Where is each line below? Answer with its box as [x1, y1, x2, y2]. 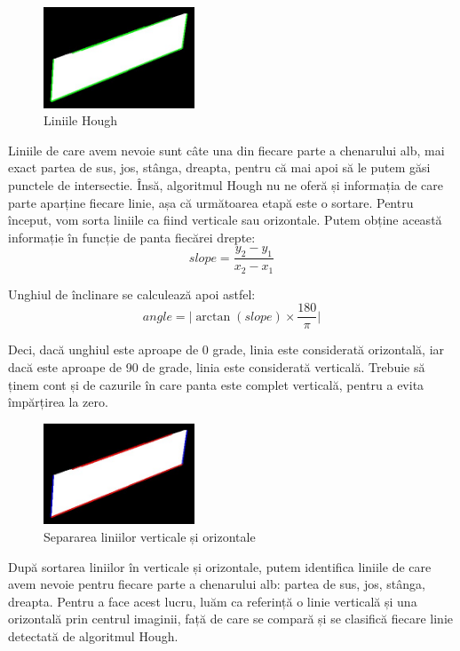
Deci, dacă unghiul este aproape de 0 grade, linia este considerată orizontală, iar [8, 340, 445, 359]
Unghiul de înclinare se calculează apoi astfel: [8, 284, 256, 303]
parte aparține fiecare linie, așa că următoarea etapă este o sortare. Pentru [8, 193, 414, 211]
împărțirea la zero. [8, 393, 108, 411]
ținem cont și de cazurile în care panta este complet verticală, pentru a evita [8, 375, 424, 393]
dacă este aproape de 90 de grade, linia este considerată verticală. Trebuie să [8, 357, 425, 376]
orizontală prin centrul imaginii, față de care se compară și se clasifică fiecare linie [8, 609, 454, 628]
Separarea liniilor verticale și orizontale [44, 527, 256, 545]
